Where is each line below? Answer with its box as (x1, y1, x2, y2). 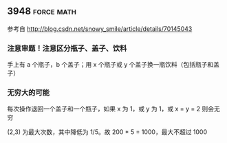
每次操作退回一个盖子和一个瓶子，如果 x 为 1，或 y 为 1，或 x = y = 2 (7, 104, 201, 113)
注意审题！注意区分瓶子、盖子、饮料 (7, 43, 127, 53)
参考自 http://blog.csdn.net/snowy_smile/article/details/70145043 (7, 24, 193, 33)
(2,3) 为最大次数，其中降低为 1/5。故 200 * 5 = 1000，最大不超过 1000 (7, 128, 208, 136)
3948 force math (7, 5, 77, 17)
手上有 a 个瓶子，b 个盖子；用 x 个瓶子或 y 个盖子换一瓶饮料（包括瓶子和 (7, 60, 214, 69)
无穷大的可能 (7, 88, 50, 98)
